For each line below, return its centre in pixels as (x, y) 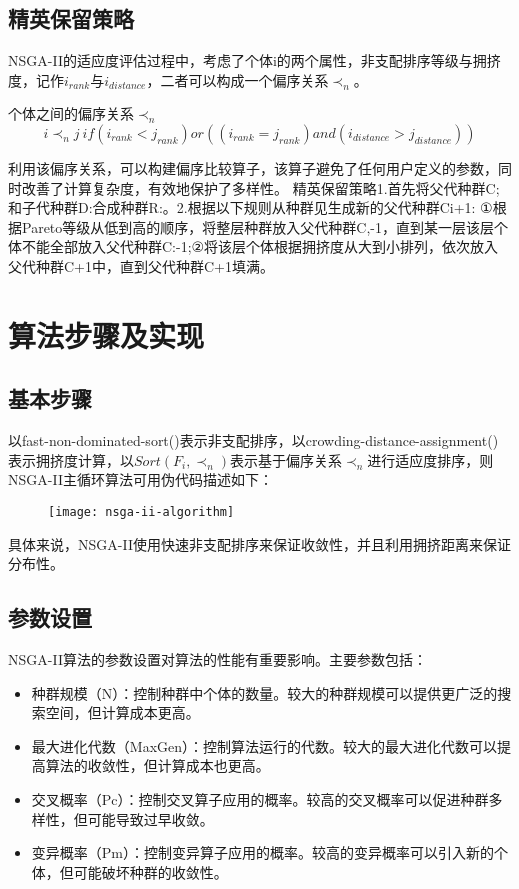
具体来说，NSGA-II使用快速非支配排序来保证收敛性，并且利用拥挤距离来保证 (259, 543)
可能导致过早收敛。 (150, 818)
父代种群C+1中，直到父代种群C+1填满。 (141, 265)
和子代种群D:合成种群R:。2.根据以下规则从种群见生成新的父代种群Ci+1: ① (250, 207)
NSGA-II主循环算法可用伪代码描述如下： (140, 479)
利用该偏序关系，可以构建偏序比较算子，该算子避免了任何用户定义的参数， (253, 167)
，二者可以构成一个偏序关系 (237, 79)
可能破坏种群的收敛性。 (150, 871)
